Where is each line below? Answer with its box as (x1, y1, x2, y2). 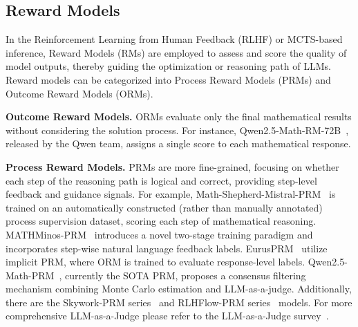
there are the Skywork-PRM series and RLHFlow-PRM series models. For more (6, 295, 352, 309)
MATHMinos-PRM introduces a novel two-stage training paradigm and (6, 227, 313, 241)
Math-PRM (6, 268, 55, 282)
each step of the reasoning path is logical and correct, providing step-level (6, 173, 317, 187)
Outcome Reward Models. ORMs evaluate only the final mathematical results (6, 109, 352, 124)
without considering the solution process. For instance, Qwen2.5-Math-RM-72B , (6, 122, 349, 137)
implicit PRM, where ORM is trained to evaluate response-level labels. (6, 254, 305, 269)
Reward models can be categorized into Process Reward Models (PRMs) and (6, 72, 331, 86)
